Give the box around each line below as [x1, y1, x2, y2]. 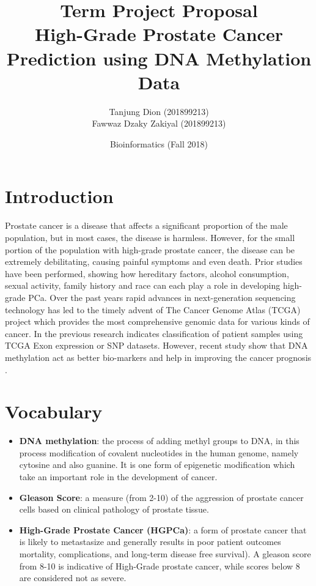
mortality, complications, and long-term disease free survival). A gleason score [19, 547, 311, 560]
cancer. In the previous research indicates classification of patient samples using [5, 327, 303, 339]
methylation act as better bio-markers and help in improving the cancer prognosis [5, 350, 312, 363]
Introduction [5, 184, 114, 209]
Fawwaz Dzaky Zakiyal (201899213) [92, 117, 226, 130]
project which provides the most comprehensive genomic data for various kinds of [5, 315, 310, 328]
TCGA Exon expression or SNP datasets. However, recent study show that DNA [5, 339, 308, 352]
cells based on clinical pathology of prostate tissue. [19, 503, 209, 516]
